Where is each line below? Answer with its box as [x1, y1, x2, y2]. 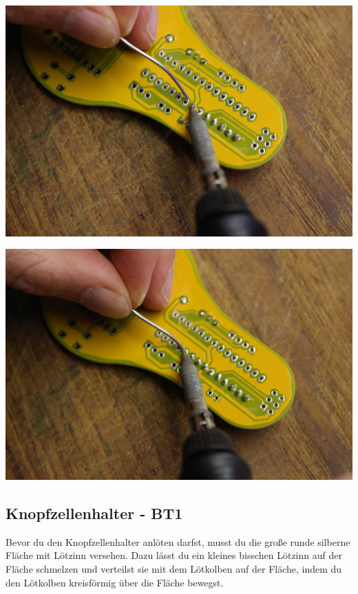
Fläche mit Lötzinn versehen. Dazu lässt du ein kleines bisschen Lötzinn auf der [6, 548, 342, 562]
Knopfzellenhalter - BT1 [6, 502, 183, 523]
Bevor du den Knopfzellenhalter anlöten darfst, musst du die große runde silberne [6, 534, 350, 549]
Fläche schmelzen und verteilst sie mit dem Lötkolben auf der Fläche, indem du [6, 561, 342, 575]
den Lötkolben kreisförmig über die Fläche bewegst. [6, 575, 224, 589]
